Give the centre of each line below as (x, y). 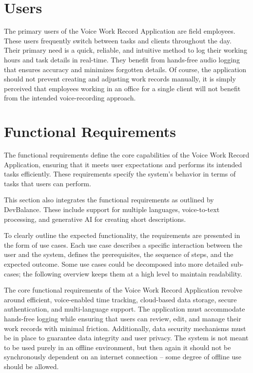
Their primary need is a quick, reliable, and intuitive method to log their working (126, 50)
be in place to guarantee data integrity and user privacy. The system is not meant (126, 338)
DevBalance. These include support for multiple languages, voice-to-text (112, 209)
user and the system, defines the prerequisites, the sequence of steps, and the (119, 254)
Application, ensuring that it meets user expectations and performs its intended (123, 164)
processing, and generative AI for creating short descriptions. (95, 219)
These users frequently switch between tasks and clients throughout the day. (118, 40)
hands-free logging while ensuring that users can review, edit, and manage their (123, 318)
